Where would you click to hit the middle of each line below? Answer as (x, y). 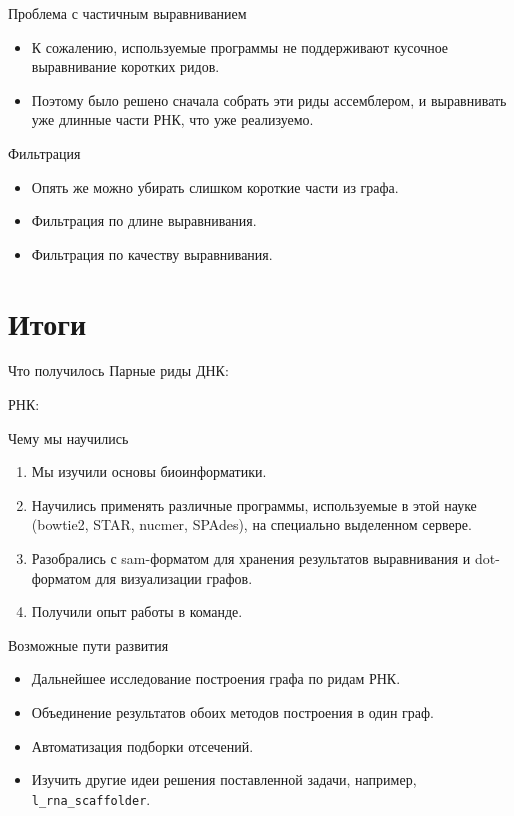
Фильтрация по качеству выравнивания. (152, 253)
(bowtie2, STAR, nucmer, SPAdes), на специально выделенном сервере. (251, 524)
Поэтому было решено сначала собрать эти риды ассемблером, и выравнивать (269, 99)
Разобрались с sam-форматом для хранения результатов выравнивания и (251, 558)
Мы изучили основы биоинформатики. (149, 471)
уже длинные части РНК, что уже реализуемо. (172, 119)
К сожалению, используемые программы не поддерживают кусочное (240, 46)
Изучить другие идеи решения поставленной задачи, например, (224, 779)
